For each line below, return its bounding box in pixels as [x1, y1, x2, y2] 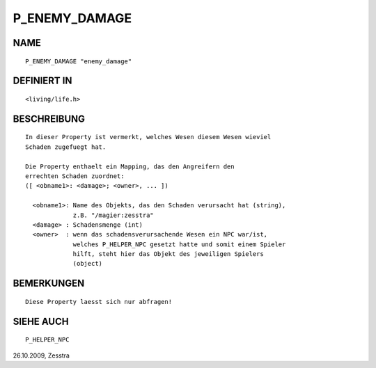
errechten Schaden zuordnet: [25, 172, 125, 180]
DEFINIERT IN [13, 75, 72, 87]
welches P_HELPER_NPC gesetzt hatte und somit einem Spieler [72, 240, 286, 248]
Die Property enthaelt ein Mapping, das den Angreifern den [25, 162, 235, 170]
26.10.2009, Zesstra [13, 351, 70, 360]
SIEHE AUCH [13, 315, 69, 327]
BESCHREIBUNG [13, 113, 86, 125]
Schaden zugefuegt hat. [25, 143, 107, 151]
